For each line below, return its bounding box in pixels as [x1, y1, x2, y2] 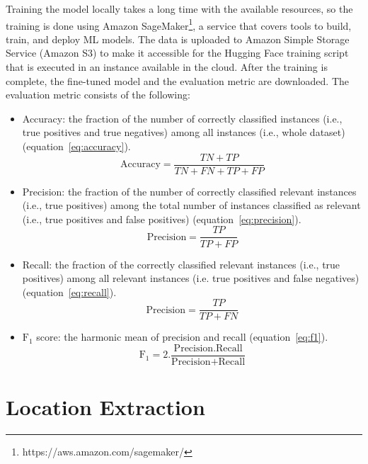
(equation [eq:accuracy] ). [22, 139, 131, 153]
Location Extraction [6, 392, 205, 421]
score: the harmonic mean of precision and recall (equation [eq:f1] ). [36, 329, 328, 344]
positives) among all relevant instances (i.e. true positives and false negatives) [22, 271, 360, 285]
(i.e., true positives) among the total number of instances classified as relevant [22, 198, 361, 213]
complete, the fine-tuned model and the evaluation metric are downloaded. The [6, 73, 350, 88]
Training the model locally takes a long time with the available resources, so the [6, 1, 353, 16]
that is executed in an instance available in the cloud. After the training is [6, 60, 328, 74]
